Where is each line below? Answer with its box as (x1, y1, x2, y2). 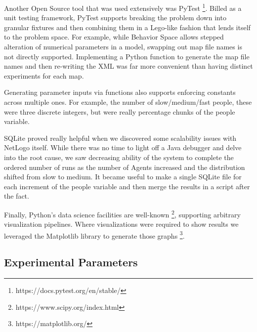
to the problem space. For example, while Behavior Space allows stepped (4, 32, 224, 42)
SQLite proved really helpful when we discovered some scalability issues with (4, 132, 237, 143)
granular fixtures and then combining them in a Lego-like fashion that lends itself (4, 22, 251, 32)
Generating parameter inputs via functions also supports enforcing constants (4, 87, 236, 97)
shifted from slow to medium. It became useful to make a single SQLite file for (4, 171, 242, 182)
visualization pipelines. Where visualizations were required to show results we (4, 219, 239, 229)
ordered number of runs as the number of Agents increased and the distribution (4, 162, 245, 172)
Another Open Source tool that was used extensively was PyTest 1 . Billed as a (4, 1, 242, 13)
